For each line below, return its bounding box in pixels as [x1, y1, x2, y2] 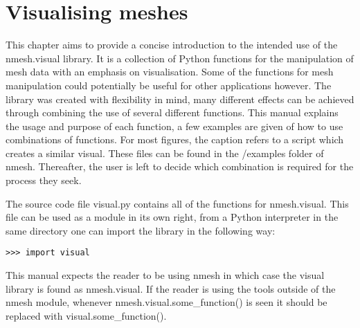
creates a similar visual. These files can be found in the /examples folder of [6, 145, 324, 160]
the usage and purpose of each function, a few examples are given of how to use [6, 118, 343, 133]
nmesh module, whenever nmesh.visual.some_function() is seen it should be [6, 295, 327, 309]
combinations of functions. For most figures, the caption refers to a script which [6, 132, 344, 147]
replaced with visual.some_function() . [6, 308, 167, 322]
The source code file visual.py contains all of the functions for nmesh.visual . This [6, 196, 349, 210]
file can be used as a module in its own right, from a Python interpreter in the [6, 210, 339, 224]
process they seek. [6, 173, 82, 188]
